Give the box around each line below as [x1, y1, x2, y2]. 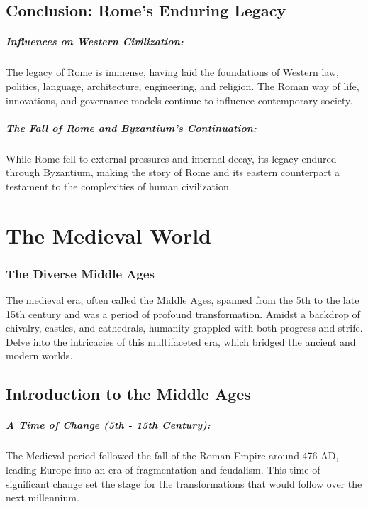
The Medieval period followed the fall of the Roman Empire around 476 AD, [6, 448, 339, 463]
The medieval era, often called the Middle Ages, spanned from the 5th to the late [6, 293, 359, 307]
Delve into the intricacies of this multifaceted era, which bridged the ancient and [6, 334, 356, 349]
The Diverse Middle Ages [6, 264, 155, 282]
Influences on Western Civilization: [6, 34, 184, 49]
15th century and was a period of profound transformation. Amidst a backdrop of [6, 306, 360, 321]
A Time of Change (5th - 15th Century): [6, 418, 211, 432]
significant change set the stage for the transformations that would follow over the [6, 476, 362, 491]
